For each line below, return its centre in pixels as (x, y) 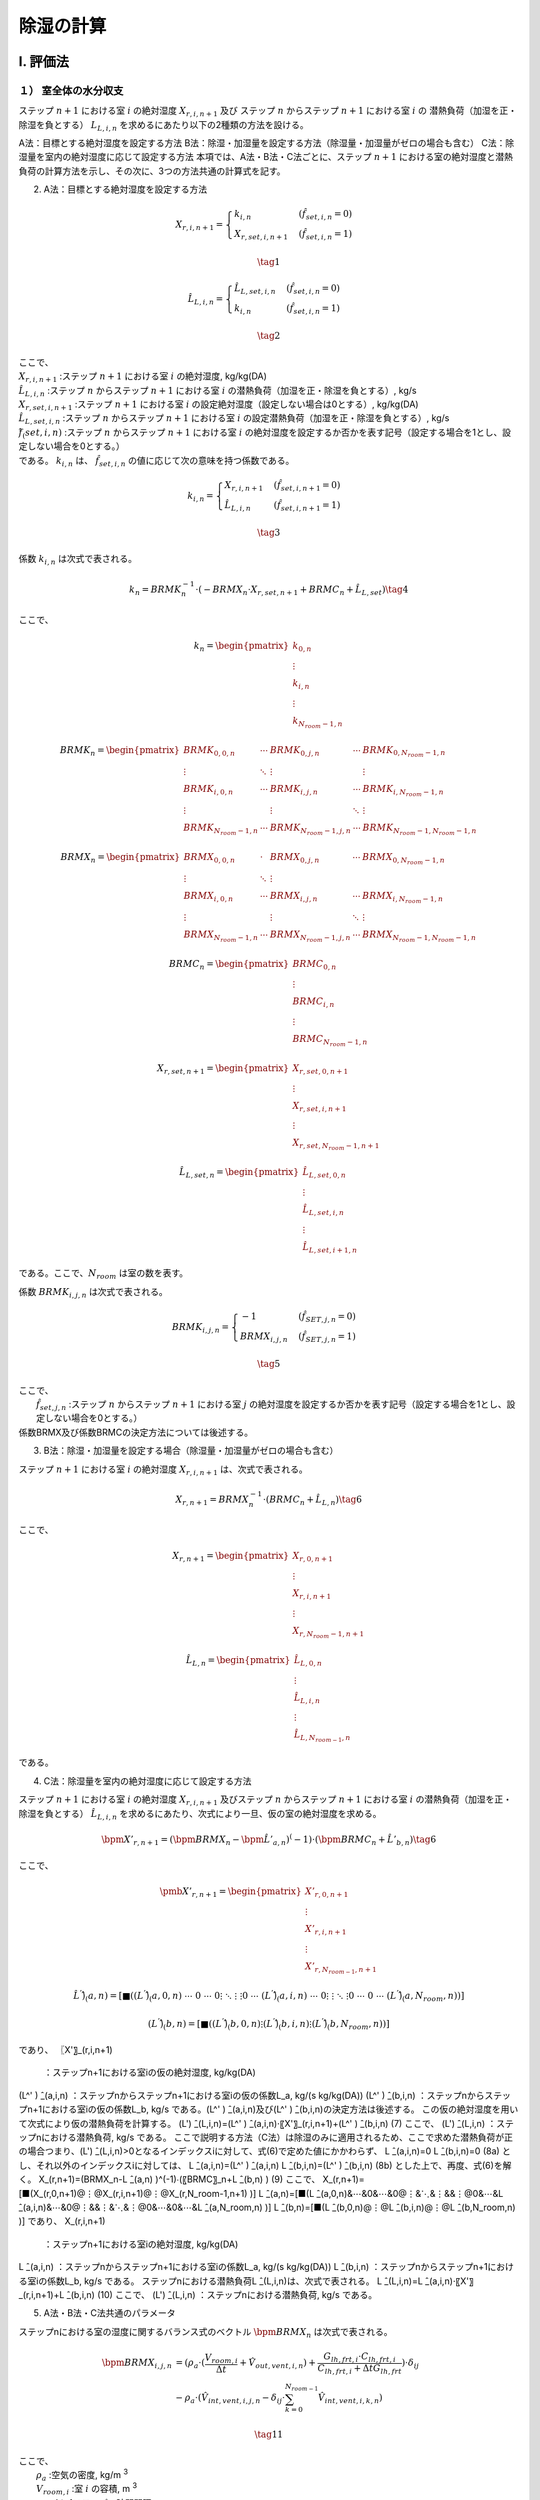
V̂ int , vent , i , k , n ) (350, 2399)
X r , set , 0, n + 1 (320, 1069)
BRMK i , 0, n (208, 790)
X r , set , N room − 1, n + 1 (336, 1144)
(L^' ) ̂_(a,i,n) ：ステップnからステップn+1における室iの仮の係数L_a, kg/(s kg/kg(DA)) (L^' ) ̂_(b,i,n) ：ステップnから (251, 2095)
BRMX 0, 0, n (209, 858)
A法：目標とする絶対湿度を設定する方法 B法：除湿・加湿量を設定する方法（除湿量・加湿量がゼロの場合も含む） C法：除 (266, 143)
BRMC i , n (313, 1002)
